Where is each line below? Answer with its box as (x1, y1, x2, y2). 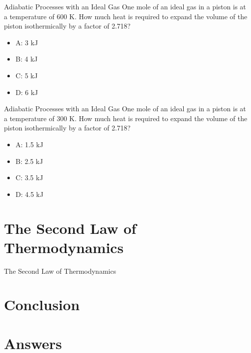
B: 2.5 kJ (15, 156, 43, 166)
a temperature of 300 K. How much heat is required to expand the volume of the (4, 113, 248, 123)
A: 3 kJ (15, 37, 38, 47)
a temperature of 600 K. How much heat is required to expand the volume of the (4, 11, 248, 21)
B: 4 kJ (15, 54, 38, 64)
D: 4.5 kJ (15, 189, 44, 199)
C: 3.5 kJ (15, 172, 43, 183)
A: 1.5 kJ (15, 139, 43, 149)
